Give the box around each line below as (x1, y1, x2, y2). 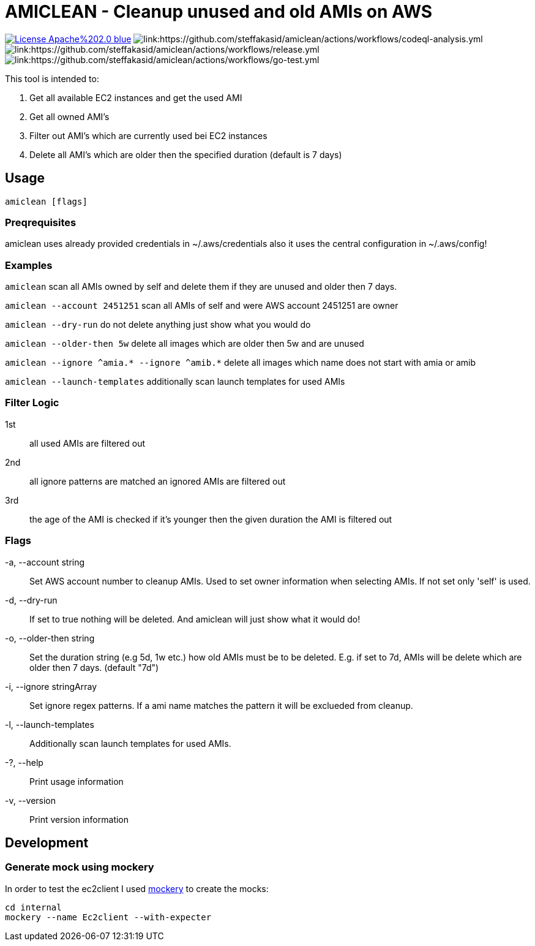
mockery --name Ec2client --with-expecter (5, 912, 212, 922)
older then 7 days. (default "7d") (29, 662, 159, 673)
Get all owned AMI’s (29, 111, 110, 122)
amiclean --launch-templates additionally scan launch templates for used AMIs (5, 376, 345, 387)
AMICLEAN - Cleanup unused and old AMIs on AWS (5, 1, 433, 22)
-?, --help (5, 757, 43, 768)
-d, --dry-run (5, 594, 58, 605)
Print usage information (29, 776, 124, 787)
